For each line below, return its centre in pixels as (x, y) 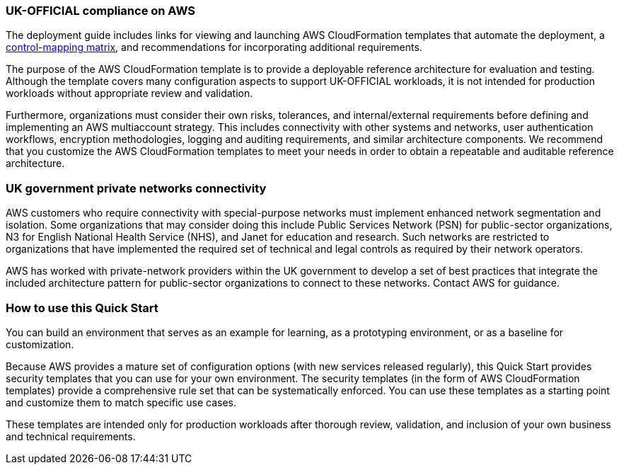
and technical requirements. (71, 436)
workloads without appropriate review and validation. (129, 93)
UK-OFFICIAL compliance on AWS (100, 11)
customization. (40, 344)
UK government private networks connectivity (136, 188)
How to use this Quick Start (82, 308)
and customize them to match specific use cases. (121, 402)
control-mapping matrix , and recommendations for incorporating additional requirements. (214, 47)
